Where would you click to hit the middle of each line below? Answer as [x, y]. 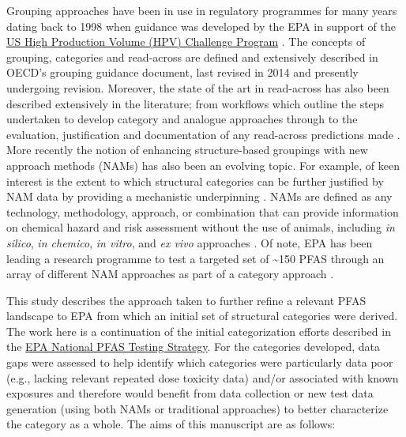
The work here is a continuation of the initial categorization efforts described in [199, 331]
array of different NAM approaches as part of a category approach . [170, 274]
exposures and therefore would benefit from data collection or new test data [190, 393]
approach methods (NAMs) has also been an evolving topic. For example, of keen [203, 165]
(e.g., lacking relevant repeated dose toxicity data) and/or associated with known [203, 377]
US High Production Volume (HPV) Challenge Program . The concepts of [186, 41]
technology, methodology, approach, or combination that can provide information [203, 211]
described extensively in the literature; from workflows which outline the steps [195, 103]
